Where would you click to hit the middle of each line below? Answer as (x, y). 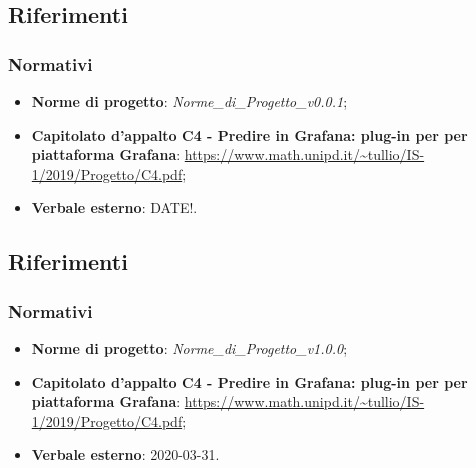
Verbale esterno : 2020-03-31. (125, 454)
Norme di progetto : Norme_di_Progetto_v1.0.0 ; (189, 347)
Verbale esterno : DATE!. (114, 207)
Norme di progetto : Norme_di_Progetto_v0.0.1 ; (189, 101)
